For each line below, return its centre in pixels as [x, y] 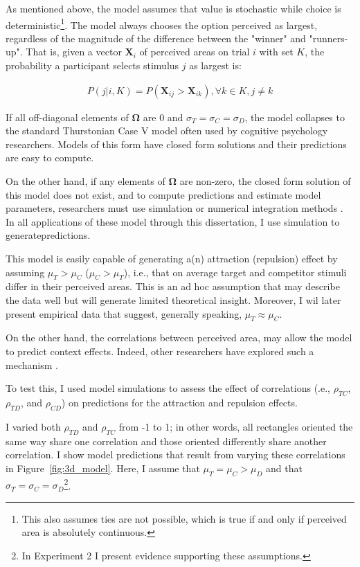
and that [284, 468]
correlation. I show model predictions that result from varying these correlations [175, 454]
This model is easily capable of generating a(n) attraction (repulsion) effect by [172, 258]
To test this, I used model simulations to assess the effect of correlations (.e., [168, 388]
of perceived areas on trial [195, 52]
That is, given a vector [74, 52]
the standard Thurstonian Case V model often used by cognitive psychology [167, 130]
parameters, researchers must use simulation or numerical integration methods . [174, 208]
